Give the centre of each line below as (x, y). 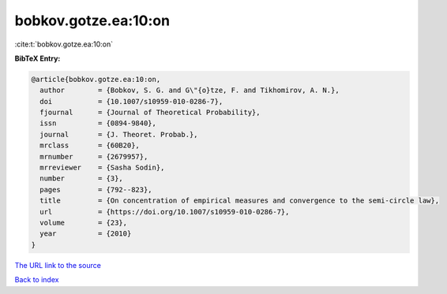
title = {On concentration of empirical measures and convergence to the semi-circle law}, (240, 201)
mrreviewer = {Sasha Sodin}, (102, 168)
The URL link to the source (58, 265)
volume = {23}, (84, 223)
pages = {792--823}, (96, 190)
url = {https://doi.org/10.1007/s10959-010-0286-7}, (165, 212)
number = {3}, (82, 179)
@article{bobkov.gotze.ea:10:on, (96, 79)
